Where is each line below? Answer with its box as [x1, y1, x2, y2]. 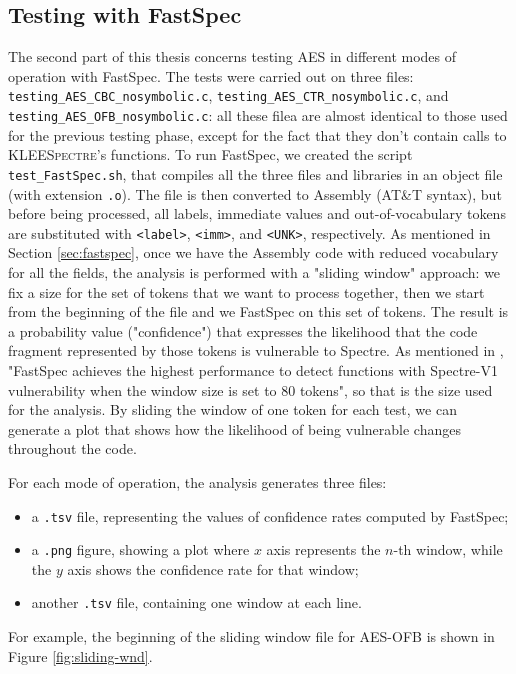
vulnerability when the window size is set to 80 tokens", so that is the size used [8, 379, 493, 400]
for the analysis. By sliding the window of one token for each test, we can [8, 399, 457, 420]
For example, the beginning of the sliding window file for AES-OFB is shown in [8, 626, 495, 647]
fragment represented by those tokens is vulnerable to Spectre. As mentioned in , [8, 340, 504, 361]
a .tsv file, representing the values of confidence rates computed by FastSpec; [31, 505, 509, 526]
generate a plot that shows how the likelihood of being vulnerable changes [8, 418, 461, 439]
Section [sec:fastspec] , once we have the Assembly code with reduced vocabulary [8, 242, 499, 263]
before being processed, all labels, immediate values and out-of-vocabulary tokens [8, 203, 506, 224]
